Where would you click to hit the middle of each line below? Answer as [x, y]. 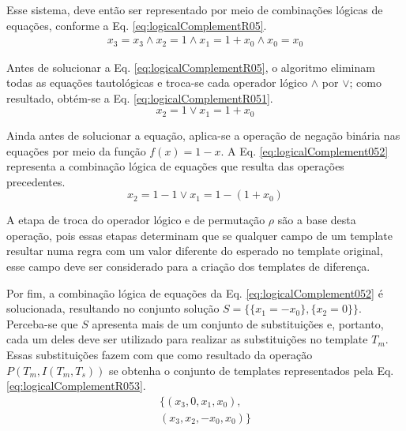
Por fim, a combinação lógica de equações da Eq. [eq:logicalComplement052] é [195, 292]
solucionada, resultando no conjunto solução [113, 308]
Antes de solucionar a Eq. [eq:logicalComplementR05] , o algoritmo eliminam [191, 67]
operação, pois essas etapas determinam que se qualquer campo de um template [199, 235]
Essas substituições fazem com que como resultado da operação [160, 355]
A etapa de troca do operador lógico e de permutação [136, 220]
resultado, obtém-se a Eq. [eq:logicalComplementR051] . [140, 97]
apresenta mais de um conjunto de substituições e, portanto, [238, 323]
